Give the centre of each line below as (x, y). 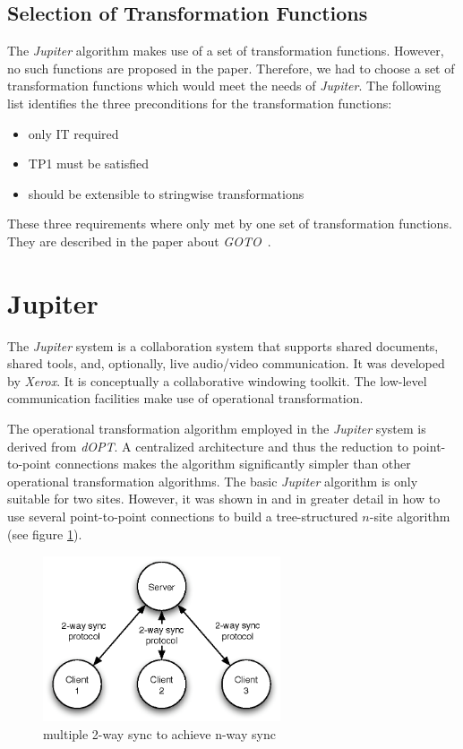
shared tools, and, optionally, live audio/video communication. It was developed (226, 363)
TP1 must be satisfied (88, 164)
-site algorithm (410, 517)
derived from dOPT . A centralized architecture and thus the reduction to (208, 446)
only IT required (73, 133)
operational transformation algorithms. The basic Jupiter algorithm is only (213, 481)
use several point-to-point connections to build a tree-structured (183, 517)
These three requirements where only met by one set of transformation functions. (230, 224)
